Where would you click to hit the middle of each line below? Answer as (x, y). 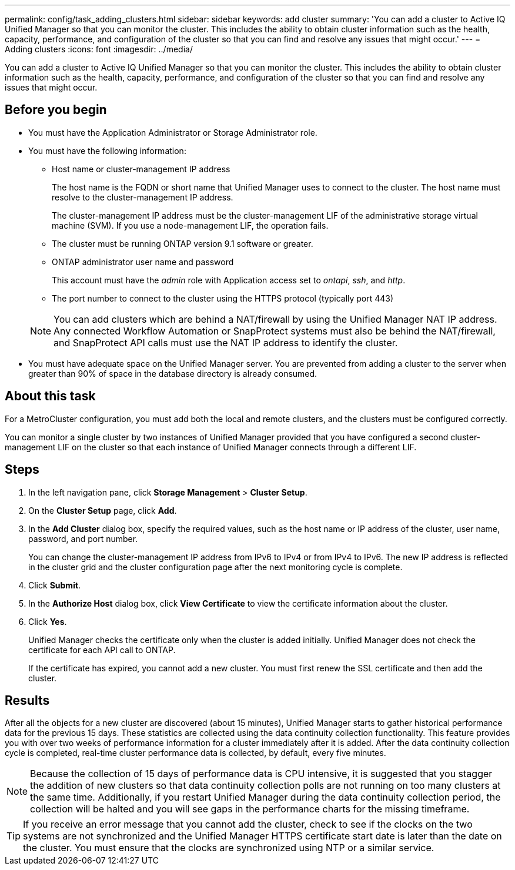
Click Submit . (55, 585)
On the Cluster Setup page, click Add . (103, 510)
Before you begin (56, 110)
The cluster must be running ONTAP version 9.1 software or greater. (183, 243)
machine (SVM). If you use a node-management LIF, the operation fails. (190, 225)
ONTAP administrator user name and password (143, 262)
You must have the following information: (107, 150)
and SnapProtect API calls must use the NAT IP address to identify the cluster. (226, 342)
